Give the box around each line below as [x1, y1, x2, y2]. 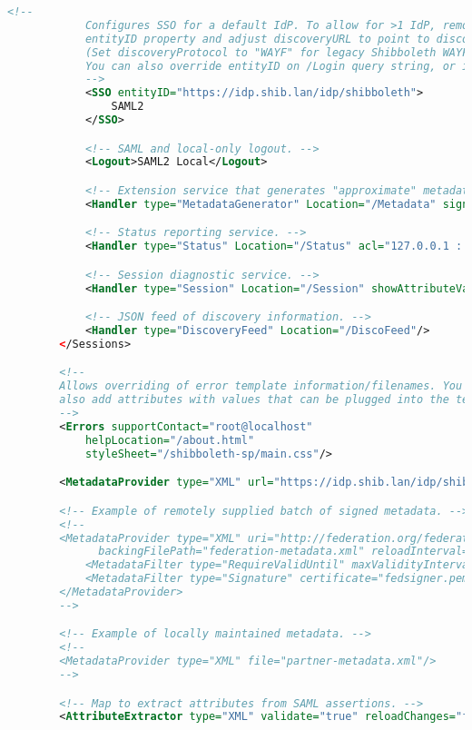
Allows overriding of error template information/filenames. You [59, 380, 463, 393]
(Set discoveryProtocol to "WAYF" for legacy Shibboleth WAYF [84, 45, 469, 59]
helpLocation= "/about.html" [84, 433, 255, 447]
